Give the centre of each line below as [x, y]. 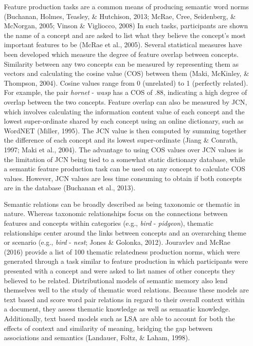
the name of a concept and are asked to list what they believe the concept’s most [125, 35]
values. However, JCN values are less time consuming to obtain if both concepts [123, 178]
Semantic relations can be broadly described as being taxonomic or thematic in [122, 204]
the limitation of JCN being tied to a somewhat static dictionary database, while [125, 159]
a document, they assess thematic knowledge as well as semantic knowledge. [117, 309]
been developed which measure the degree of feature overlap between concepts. [121, 54]
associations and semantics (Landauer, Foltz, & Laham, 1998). [97, 337]
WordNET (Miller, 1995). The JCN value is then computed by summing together [125, 130]
